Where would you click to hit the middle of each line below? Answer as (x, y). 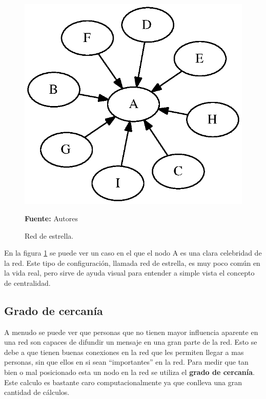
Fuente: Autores (51, 218)
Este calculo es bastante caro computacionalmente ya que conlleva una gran (123, 382)
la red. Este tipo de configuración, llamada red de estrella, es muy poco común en (132, 262)
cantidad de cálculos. (37, 392)
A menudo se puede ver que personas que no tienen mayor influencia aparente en (131, 332)
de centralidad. (27, 282)
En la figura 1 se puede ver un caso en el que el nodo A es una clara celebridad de (133, 253)
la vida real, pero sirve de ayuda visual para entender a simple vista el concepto (129, 273)
